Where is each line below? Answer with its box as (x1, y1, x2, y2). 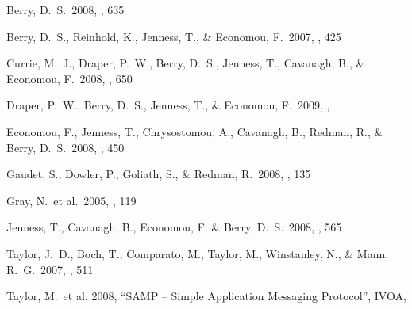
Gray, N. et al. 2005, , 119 (6, 192, 137, 208)
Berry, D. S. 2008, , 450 (6, 139, 125, 155)
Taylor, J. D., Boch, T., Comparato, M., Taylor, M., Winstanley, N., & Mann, (6, 245, 389, 261)
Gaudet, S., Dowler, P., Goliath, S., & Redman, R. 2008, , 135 (6, 166, 311, 182)
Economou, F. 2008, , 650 (6, 70, 133, 86)
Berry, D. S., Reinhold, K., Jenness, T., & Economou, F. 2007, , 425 (6, 28, 341, 44)
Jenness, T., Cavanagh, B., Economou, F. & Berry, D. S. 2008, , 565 (6, 219, 342, 235)
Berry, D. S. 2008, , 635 (6, 2, 125, 17)
